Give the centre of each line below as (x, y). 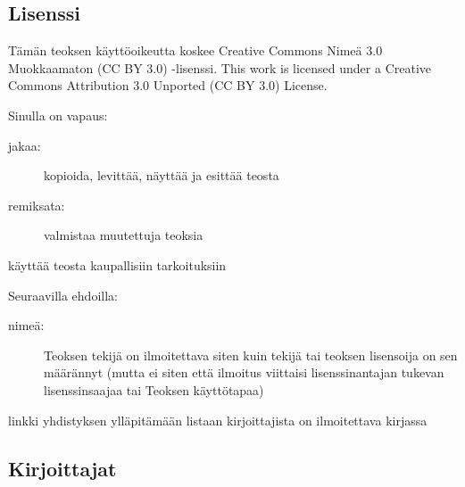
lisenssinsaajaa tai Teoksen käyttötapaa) (154, 389)
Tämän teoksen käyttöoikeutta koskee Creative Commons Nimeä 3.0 (195, 50)
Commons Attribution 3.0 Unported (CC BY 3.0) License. (168, 85)
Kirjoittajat (62, 468)
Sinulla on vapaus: (58, 115)
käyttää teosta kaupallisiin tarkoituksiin (117, 264)
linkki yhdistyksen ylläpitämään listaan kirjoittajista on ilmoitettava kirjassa (218, 420)
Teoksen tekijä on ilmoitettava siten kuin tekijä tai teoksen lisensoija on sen (251, 355)
